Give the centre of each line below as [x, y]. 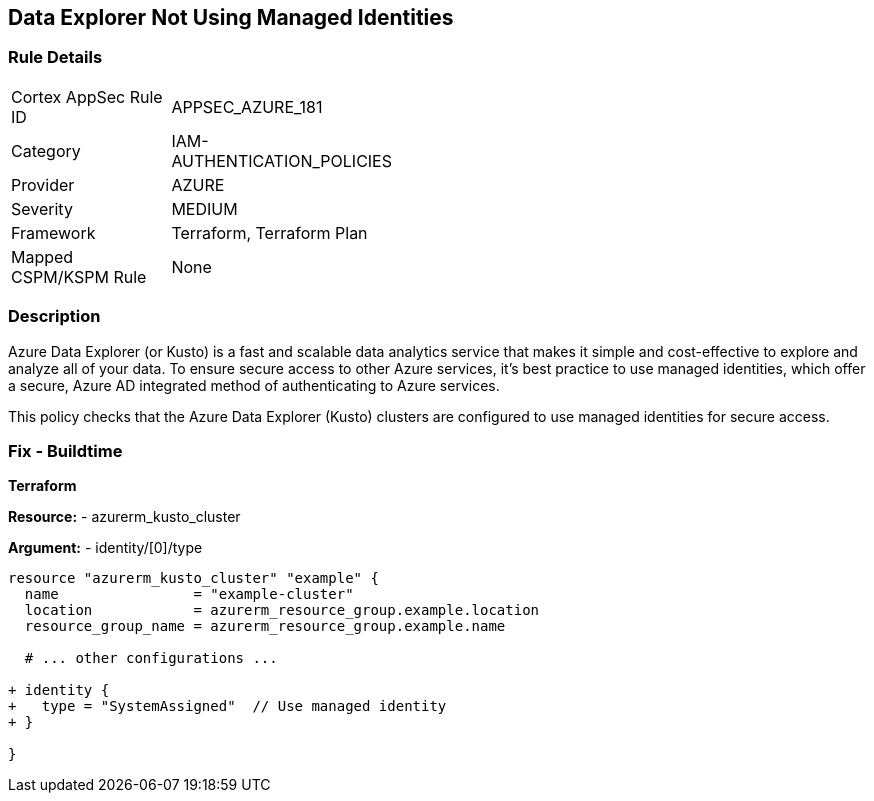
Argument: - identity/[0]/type [105, 548]
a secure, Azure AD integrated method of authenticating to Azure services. [254, 385]
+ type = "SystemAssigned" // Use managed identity [227, 706]
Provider [43, 184]
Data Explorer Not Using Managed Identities [231, 17]
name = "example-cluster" [189, 594]
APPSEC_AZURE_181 [247, 106]
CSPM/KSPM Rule [79, 276]
